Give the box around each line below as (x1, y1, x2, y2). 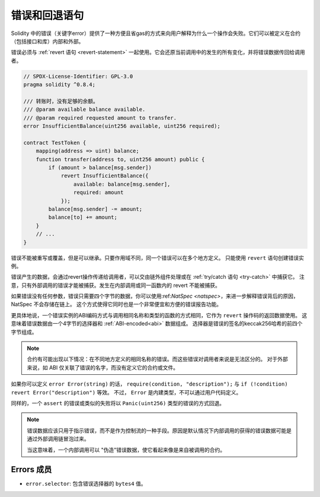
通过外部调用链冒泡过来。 (27, 435, 89, 442)
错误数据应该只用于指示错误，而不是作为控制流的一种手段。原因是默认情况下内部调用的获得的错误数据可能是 (27, 427, 292, 434)
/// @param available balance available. (23, 106, 146, 113)
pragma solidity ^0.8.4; (23, 81, 96, 88)
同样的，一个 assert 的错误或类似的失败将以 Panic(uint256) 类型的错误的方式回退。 (11, 399, 225, 406)
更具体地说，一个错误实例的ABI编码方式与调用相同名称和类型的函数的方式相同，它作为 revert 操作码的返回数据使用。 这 (11, 311, 308, 318)
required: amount (73, 189, 124, 196)
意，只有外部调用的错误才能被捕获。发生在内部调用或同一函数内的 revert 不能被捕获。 (11, 282, 220, 289)
